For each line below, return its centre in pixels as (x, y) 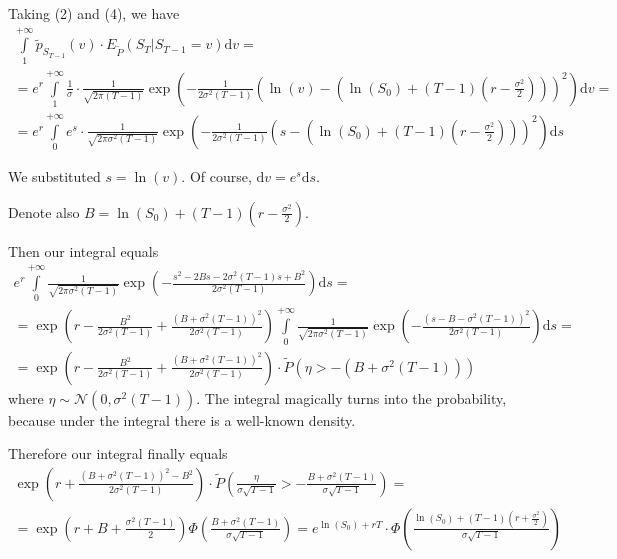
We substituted (54, 176)
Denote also (44, 211)
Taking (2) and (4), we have (94, 13)
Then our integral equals (83, 250)
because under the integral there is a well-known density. (182, 419)
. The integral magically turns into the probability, (351, 397)
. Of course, (216, 176)
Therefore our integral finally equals (118, 453)
